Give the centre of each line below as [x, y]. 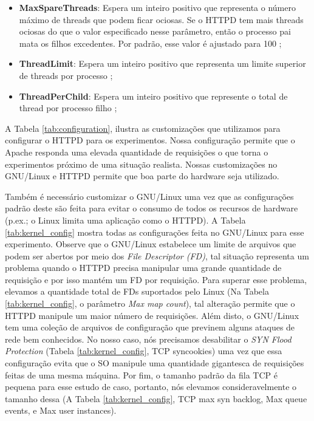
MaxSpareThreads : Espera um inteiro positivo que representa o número [157, 7]
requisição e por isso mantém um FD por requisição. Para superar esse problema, [156, 279]
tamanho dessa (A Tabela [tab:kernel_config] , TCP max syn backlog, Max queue [156, 398]
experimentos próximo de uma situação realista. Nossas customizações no [141, 164]
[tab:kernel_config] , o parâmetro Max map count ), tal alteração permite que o [150, 303]
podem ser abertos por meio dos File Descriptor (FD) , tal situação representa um [157, 255]
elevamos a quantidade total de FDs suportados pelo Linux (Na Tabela [137, 291]
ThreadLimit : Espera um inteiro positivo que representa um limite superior [162, 63]
